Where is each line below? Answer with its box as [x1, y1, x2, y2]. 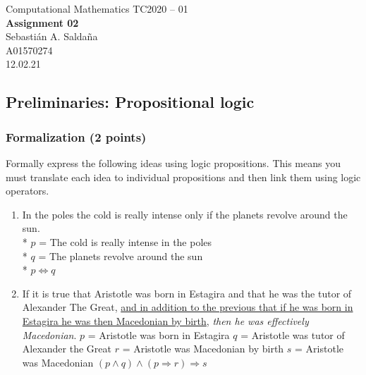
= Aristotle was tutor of [240, 327, 345, 342]
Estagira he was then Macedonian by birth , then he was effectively [22, 313, 309, 328]
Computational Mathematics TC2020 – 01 [6, 1, 188, 16]
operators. [6, 183, 49, 198]
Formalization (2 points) [6, 128, 147, 145]
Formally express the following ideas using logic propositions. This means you [6, 155, 341, 170]
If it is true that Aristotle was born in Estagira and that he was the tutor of [22, 285, 352, 300]
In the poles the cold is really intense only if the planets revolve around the [22, 207, 348, 221]
